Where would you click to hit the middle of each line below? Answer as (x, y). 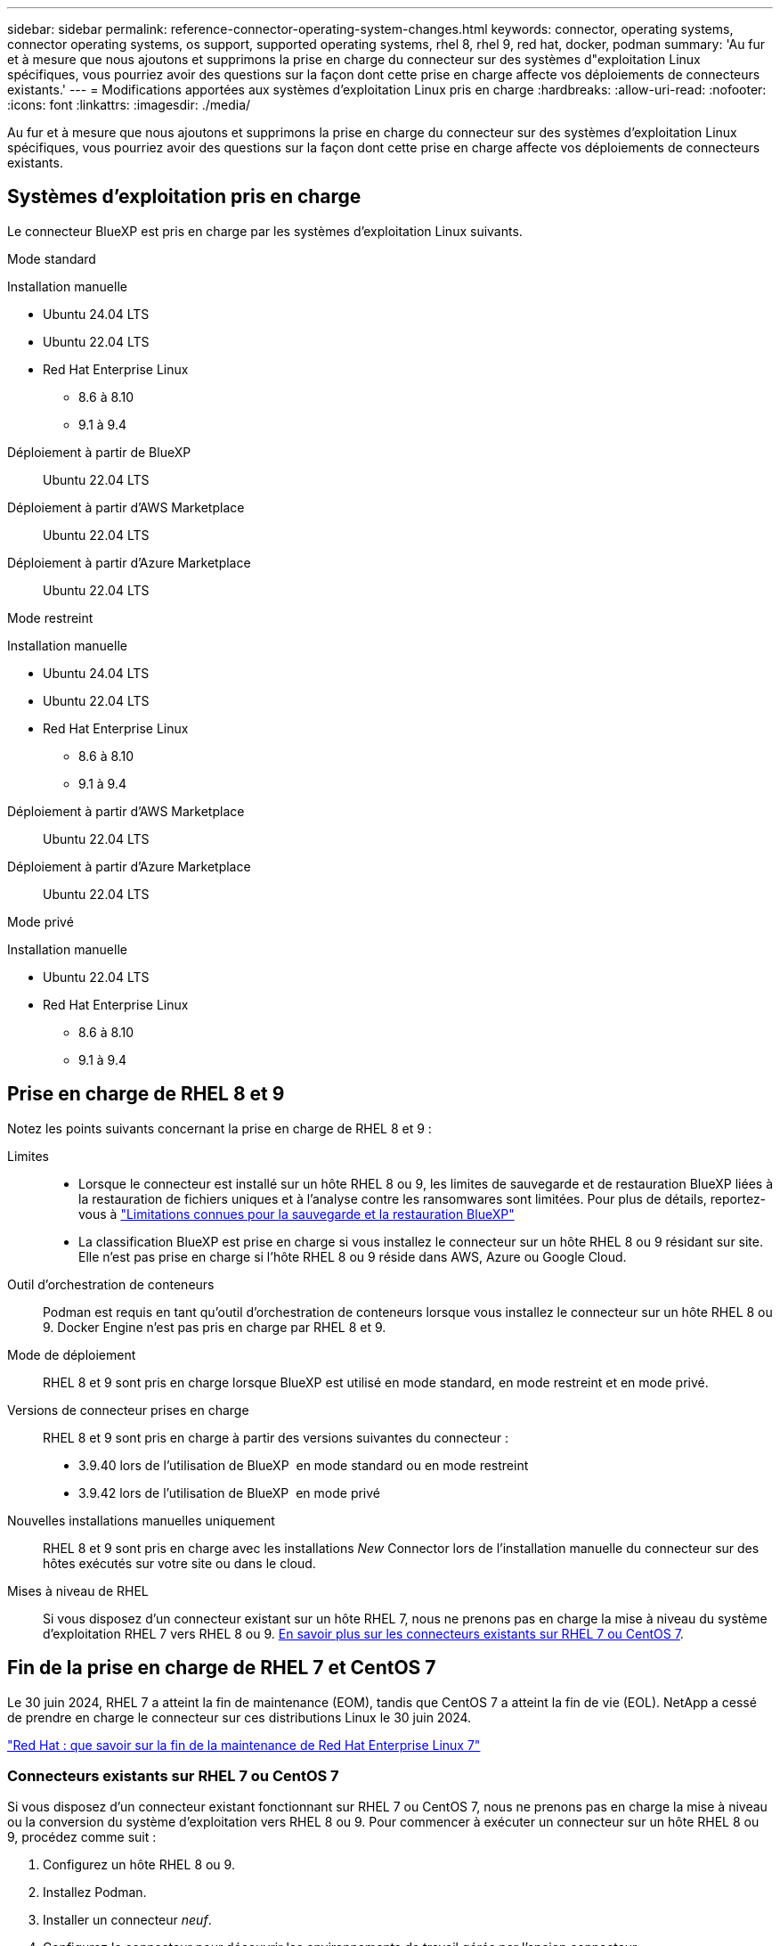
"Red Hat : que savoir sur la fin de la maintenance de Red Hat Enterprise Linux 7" (244, 1745)
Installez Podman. (95, 1893)
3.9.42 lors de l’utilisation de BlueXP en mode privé (230, 1492)
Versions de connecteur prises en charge (128, 1410)
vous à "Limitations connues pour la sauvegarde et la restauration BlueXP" (297, 1214)
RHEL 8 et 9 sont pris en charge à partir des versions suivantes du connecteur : (276, 1437)
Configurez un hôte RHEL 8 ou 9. (139, 1865)
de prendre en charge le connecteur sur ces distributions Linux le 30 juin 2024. (240, 1717)
